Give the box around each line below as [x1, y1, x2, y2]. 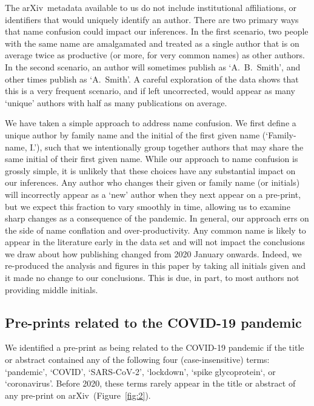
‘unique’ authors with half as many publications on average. [5, 96, 227, 109]
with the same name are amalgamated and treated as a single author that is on [5, 36, 299, 49]
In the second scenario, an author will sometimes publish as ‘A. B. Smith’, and [5, 60, 301, 73]
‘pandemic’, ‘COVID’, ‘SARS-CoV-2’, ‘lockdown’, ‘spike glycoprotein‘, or [5, 365, 276, 377]
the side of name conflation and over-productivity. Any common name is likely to [5, 223, 306, 236]
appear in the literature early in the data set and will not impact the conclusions [5, 235, 306, 248]
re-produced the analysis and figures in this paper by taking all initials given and [5, 259, 306, 272]
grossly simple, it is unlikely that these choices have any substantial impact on [5, 164, 296, 177]
